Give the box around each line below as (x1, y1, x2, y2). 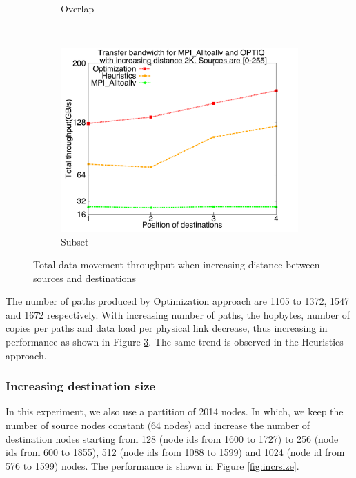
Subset (61, 234, 89, 248)
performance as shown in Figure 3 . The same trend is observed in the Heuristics (6, 335, 344, 349)
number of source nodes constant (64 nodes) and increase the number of (6, 418, 310, 432)
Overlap (61, 1, 95, 15)
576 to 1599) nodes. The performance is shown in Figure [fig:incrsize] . (6, 458, 299, 472)
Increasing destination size (6, 377, 156, 395)
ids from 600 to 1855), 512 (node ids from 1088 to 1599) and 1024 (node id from (6, 445, 345, 459)
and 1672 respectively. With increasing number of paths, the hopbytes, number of (6, 307, 350, 321)
